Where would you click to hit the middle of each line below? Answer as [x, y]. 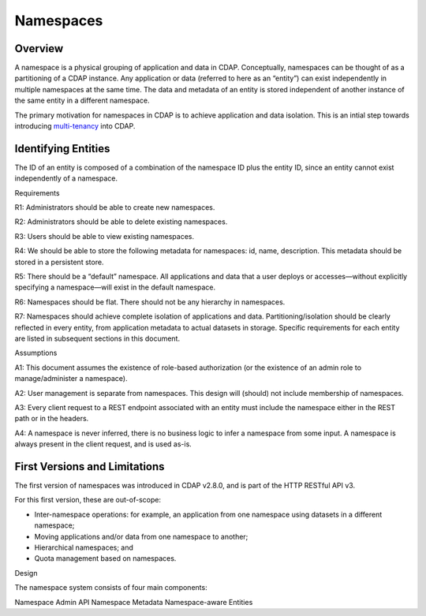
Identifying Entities [62, 149]
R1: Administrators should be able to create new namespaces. [115, 207]
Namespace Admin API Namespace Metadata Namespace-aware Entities [134, 602]
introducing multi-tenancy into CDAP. [75, 126]
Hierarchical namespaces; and [84, 547]
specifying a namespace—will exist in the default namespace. [115, 287]
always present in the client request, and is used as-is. [103, 444]
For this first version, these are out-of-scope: [88, 500]
